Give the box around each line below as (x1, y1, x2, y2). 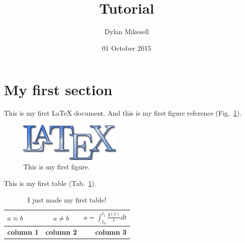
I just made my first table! (27, 194, 107, 204)
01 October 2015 (102, 42, 151, 53)
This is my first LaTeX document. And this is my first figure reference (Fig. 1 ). (4, 108, 242, 118)
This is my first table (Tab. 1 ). (4, 178, 96, 188)
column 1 (7, 227, 39, 237)
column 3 (95, 227, 127, 237)
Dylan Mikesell (104, 26, 149, 37)
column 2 (45, 227, 77, 237)
